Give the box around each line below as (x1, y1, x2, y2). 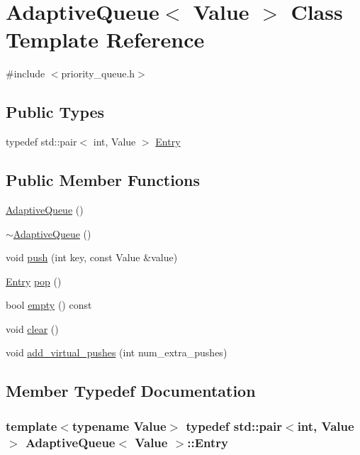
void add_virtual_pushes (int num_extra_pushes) (6, 345, 227, 360)
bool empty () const (6, 297, 92, 312)
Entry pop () (6, 273, 62, 288)
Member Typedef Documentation (6, 380, 256, 402)
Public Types (6, 101, 105, 123)
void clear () (6, 321, 59, 336)
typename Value (72, 417, 167, 434)
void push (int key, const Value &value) (6, 250, 178, 265)
